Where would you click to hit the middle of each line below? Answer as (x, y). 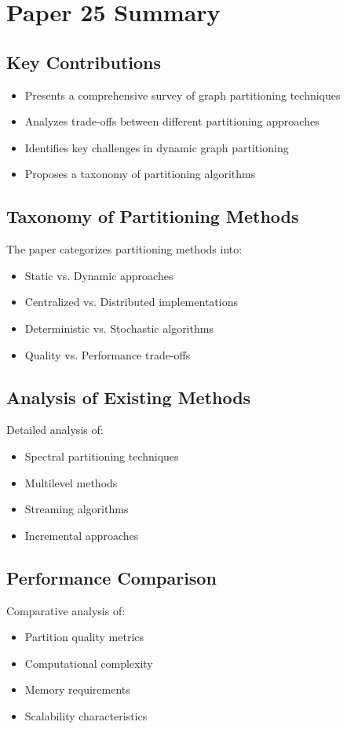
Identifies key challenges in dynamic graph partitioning (157, 147)
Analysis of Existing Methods (129, 397)
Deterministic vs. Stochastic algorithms (119, 328)
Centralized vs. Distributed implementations (131, 302)
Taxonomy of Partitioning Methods (153, 216)
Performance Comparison (111, 577)
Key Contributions (84, 62)
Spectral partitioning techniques (102, 456)
